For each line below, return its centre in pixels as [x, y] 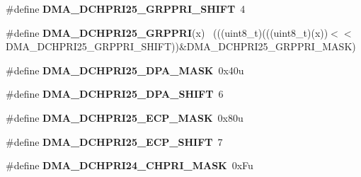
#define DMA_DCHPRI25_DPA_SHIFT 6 [115, 94]
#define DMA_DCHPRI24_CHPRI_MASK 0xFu [130, 165]
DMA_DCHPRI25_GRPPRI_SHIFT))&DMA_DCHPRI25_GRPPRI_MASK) [181, 46]
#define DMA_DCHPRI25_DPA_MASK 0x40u [125, 70]
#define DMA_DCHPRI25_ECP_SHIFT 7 [114, 141]
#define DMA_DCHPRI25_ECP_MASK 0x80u [125, 117]
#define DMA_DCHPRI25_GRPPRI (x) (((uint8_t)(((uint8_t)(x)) [167, 32]
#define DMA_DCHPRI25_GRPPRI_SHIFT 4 [126, 8]
